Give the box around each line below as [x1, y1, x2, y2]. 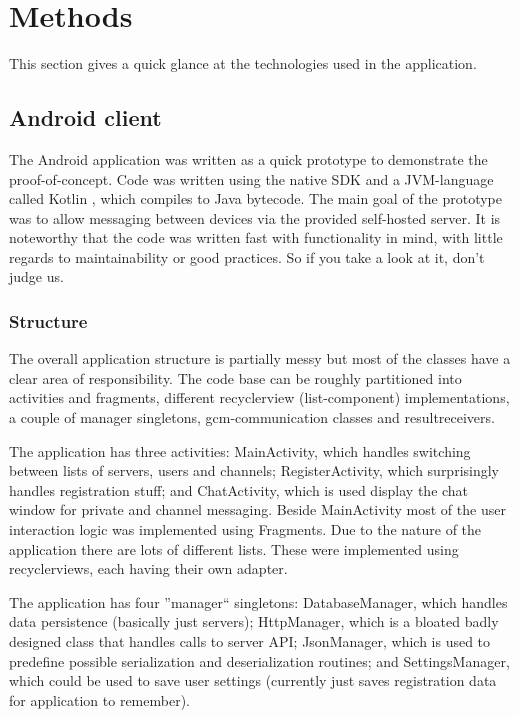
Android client [9, 102, 162, 133]
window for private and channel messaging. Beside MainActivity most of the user [9, 499, 506, 520]
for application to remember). [9, 689, 190, 710]
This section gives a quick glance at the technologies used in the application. [9, 53, 477, 74]
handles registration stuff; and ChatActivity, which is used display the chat [9, 479, 469, 500]
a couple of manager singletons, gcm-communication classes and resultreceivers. [9, 407, 495, 428]
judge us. [9, 266, 64, 287]
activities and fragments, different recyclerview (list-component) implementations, [9, 387, 510, 408]
